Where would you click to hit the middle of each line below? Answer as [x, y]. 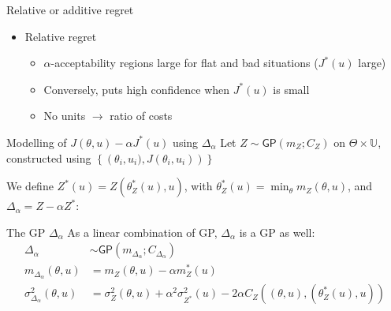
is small [291, 89]
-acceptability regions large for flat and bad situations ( [184, 63]
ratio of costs [141, 116]
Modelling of [37, 142]
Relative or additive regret [70, 9]
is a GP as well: [277, 232]
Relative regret [61, 36]
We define [30, 186]
